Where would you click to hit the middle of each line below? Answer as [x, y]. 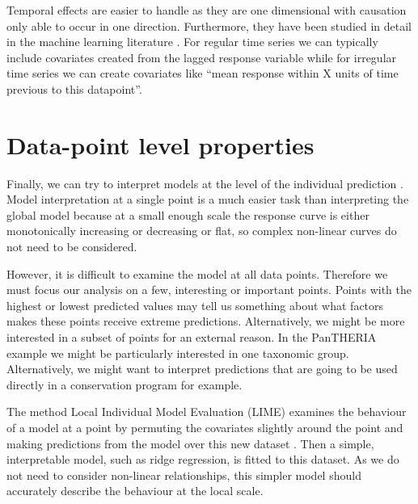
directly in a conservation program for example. [125, 384]
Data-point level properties [160, 144]
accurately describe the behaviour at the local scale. [135, 491]
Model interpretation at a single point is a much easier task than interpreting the [208, 199]
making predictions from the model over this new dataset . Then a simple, [190, 443]
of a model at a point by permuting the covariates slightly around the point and [205, 427]
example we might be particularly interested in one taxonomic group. [178, 353]
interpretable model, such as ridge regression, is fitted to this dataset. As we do [203, 459]
